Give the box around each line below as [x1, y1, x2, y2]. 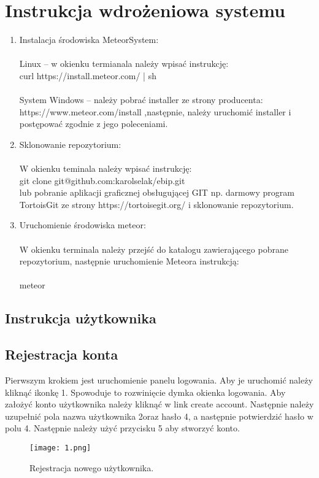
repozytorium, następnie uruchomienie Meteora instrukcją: [19, 255, 239, 268]
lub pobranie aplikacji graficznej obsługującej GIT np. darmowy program [19, 186, 294, 199]
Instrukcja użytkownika [5, 309, 156, 328]
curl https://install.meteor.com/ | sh [19, 69, 156, 82]
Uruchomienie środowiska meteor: [19, 218, 146, 231]
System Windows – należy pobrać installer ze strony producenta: [19, 93, 263, 106]
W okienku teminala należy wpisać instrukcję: [19, 162, 192, 175]
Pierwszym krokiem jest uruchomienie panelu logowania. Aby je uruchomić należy [5, 373, 313, 386]
